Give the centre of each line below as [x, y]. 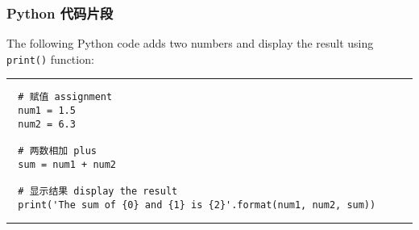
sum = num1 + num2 [67, 164]
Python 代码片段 [60, 13]
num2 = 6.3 [47, 124]
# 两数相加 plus [58, 151]
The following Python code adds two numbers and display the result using [190, 43]
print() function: [50, 59]
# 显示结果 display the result [98, 192]
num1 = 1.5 [47, 111]
